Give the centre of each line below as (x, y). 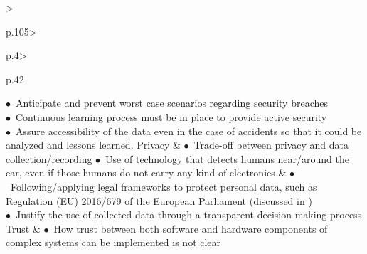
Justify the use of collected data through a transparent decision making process (188, 215)
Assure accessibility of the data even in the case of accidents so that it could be (188, 131)
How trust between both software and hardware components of (191, 228)
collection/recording (49, 158)
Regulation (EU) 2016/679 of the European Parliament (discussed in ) (159, 200)
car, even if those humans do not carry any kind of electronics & (146, 173)
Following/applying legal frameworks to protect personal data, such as (164, 186)
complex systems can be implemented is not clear (113, 242)
